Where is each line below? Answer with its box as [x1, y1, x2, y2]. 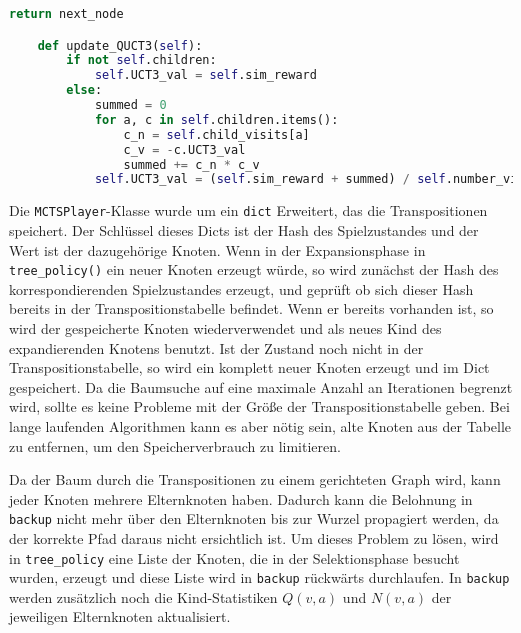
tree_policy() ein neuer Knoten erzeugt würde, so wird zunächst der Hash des [9, 259, 499, 280]
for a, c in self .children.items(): [94, 112, 339, 127]
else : [66, 83, 103, 98]
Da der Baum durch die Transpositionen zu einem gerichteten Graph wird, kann [9, 469, 501, 490]
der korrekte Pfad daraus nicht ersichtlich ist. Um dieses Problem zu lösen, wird [9, 527, 499, 548]
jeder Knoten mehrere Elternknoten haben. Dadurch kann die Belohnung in [9, 488, 473, 509]
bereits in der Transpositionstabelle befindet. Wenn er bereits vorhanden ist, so [9, 298, 494, 319]
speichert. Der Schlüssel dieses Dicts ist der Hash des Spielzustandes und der [9, 219, 479, 240]
